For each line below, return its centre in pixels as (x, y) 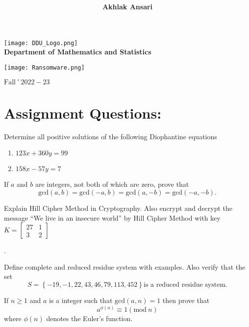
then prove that (186, 300)
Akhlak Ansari (127, 7)
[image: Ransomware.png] (44, 68)
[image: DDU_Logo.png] (41, 43)
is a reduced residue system (185, 285)
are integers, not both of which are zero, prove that (112, 184)
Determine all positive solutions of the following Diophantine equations (111, 136)
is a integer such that (81, 300)
